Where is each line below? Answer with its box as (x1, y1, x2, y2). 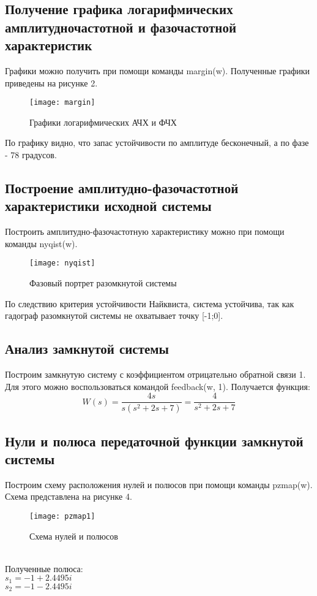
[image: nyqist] (29, 259, 95, 268)
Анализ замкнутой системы (5, 339, 170, 358)
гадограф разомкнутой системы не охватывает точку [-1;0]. (5, 309, 223, 322)
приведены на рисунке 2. (5, 76, 98, 89)
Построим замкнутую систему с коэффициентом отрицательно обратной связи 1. (5, 368, 306, 381)
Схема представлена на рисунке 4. (5, 490, 132, 503)
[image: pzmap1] (29, 511, 95, 521)
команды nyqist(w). (5, 237, 78, 250)
